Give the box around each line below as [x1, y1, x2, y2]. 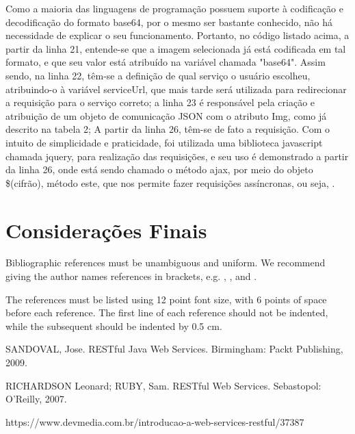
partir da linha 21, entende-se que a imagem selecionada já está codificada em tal [5, 41, 346, 55]
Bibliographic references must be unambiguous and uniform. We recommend [5, 255, 326, 270]
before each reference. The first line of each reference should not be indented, [5, 305, 328, 320]
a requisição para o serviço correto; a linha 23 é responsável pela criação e [5, 95, 315, 110]
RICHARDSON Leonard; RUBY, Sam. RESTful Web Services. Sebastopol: [5, 378, 321, 392]
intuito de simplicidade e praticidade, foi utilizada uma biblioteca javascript [5, 135, 323, 149]
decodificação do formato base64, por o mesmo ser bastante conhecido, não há [5, 14, 332, 29]
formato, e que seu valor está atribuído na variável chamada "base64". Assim [5, 55, 326, 69]
